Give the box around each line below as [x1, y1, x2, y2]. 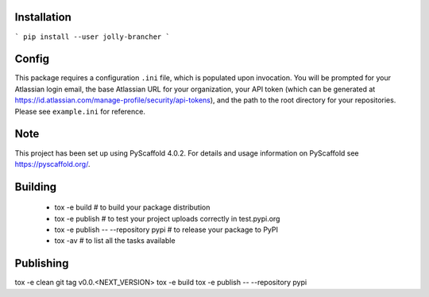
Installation [14, 10, 71, 24]
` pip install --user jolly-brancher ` [14, 32, 170, 41]
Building [14, 179, 57, 194]
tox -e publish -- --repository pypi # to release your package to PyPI [54, 225, 278, 234]
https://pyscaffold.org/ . [14, 159, 91, 168]
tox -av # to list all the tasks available [54, 236, 176, 245]
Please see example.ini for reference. [14, 106, 146, 116]
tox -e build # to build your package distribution [54, 202, 211, 212]
